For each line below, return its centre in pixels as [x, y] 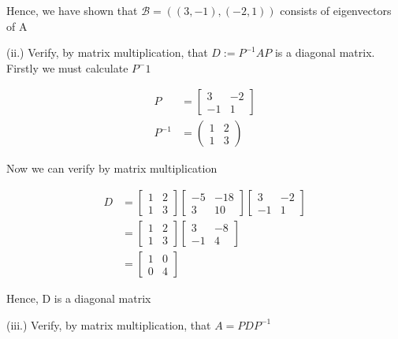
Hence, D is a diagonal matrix [79, 298]
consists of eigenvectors [336, 10]
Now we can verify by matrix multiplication [112, 168]
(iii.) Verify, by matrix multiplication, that [109, 324]
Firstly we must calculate [67, 67]
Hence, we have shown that [72, 10]
